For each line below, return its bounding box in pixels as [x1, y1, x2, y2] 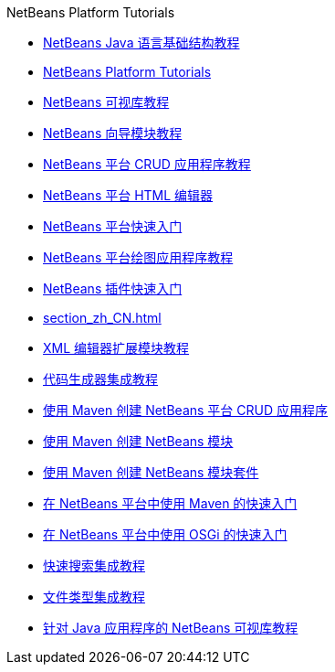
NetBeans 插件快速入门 [43, 281, 183, 296]
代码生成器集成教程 [43, 371, 158, 387]
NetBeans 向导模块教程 [43, 125, 183, 141]
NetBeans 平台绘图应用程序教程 [43, 250, 234, 265]
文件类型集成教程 [43, 589, 145, 604]
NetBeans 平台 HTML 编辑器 [43, 187, 214, 203]
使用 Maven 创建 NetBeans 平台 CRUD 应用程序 [43, 402, 328, 418]
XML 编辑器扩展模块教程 [43, 340, 190, 356]
